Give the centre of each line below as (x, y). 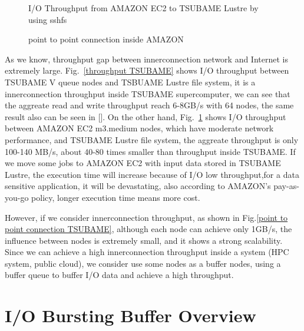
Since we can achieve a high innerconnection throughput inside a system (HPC (147, 252)
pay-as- (286, 186)
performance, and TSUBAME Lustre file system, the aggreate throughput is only (152, 139)
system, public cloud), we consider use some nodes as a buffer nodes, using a (143, 263)
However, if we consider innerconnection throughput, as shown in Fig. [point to (146, 217)
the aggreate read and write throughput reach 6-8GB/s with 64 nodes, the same (149, 105)
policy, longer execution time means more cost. (116, 197)
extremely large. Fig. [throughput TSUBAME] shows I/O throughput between (147, 70)
